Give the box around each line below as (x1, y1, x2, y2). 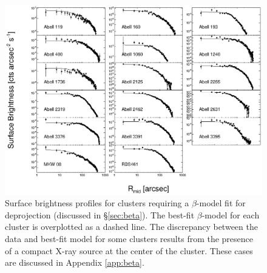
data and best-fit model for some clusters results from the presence (5, 232, 254, 244)
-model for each (201, 208, 260, 221)
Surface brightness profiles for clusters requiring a (5, 197, 189, 209)
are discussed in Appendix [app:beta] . (5, 256, 144, 269)
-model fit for (196, 197, 246, 209)
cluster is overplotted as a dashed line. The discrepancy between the (5, 220, 258, 233)
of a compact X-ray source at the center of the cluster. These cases (5, 244, 253, 257)
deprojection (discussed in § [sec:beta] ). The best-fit (5, 208, 195, 221)
